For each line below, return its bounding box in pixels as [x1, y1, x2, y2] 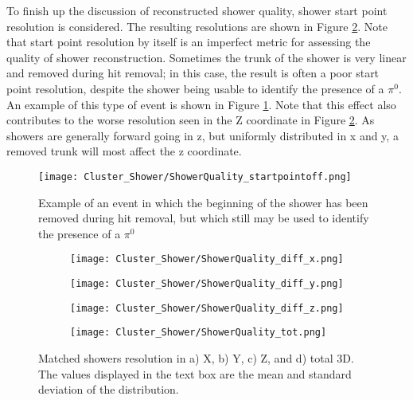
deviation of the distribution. [38, 381, 179, 398]
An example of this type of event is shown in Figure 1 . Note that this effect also [6, 96, 396, 112]
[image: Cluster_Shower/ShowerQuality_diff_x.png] [70, 253, 344, 265]
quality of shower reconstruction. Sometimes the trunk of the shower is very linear [6, 49, 407, 65]
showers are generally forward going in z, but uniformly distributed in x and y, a [6, 127, 399, 143]
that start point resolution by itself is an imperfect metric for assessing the [6, 33, 371, 50]
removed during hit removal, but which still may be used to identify [38, 210, 369, 226]
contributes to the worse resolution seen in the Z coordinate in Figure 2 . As [6, 112, 375, 128]
